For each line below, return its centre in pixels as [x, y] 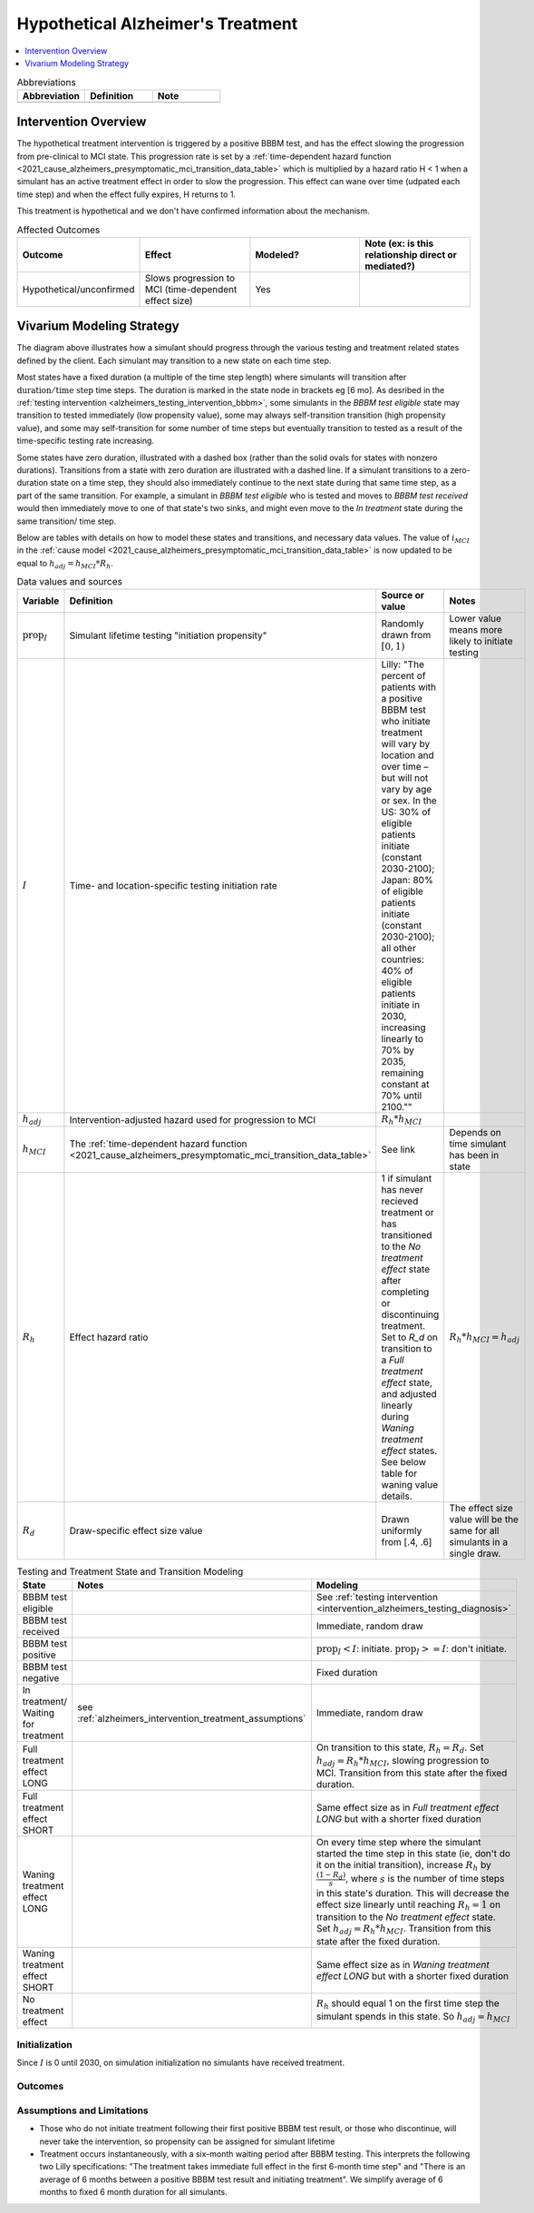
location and [408, 755]
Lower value [476, 619]
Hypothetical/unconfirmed [78, 289]
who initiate [406, 722]
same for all [474, 1530]
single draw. [475, 1553]
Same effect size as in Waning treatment [403, 1964]
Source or [403, 595]
